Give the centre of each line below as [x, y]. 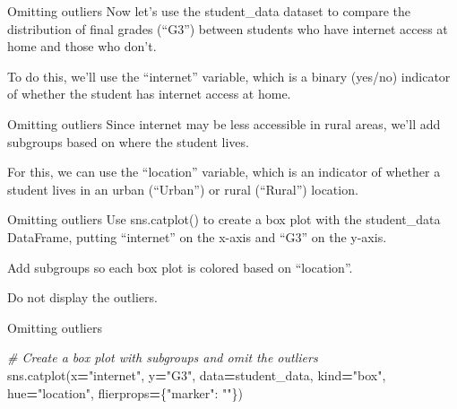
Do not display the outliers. [83, 297]
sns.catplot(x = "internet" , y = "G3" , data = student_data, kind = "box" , [197, 374]
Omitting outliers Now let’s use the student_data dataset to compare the [209, 11]
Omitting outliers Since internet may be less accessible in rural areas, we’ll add [224, 123]
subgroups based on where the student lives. [128, 141]
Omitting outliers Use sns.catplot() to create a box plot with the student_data [224, 219]
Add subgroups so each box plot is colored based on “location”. [180, 267]
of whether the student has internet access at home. [149, 94]
